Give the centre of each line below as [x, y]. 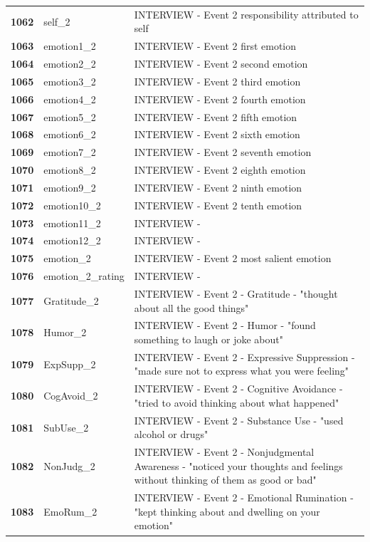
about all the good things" [191, 307]
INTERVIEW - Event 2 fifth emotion [216, 116]
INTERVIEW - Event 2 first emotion [215, 46]
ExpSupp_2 [70, 364]
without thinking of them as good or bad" [225, 480]
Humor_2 [65, 332]
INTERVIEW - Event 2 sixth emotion [217, 134]
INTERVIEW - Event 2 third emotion [217, 81]
